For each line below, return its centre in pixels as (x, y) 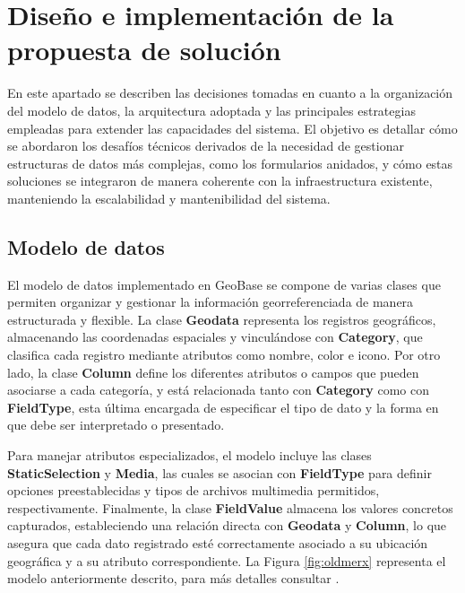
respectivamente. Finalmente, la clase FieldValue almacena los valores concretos (230, 507)
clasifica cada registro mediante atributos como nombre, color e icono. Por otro (224, 355)
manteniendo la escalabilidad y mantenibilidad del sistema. (169, 198)
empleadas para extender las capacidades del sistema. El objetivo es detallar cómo (232, 128)
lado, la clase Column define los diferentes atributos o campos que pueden (213, 372)
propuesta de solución (144, 50)
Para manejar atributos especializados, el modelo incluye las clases (189, 455)
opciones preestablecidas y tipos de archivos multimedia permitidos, (194, 490)
